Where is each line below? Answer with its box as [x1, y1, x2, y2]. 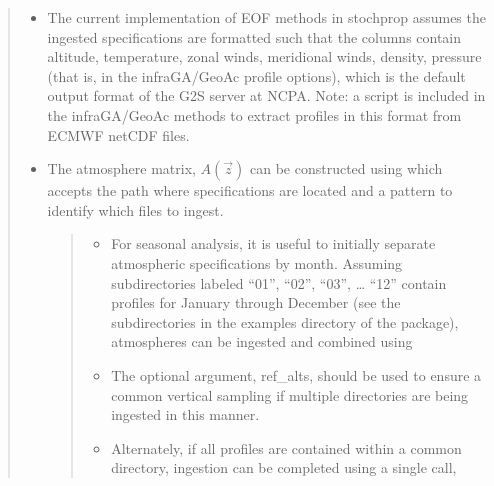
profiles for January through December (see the [111, 292, 401, 313]
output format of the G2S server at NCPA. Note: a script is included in [47, 85, 486, 106]
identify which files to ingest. [47, 199, 224, 220]
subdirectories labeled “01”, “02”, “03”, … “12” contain [111, 272, 447, 293]
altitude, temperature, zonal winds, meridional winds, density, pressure [47, 46, 482, 67]
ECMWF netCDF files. [47, 124, 190, 145]
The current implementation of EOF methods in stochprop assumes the [47, 7, 486, 27]
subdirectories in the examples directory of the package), [111, 311, 459, 332]
